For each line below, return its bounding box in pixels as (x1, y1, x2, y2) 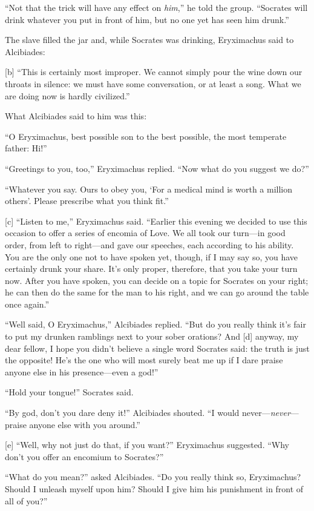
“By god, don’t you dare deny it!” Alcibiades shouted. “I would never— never (5, 406, 290, 419)
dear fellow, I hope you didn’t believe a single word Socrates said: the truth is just (5, 341, 310, 354)
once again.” (5, 297, 50, 310)
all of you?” (5, 494, 48, 507)
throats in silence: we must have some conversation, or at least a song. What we (5, 77, 301, 90)
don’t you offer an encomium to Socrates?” (5, 450, 164, 463)
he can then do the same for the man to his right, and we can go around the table (5, 286, 309, 298)
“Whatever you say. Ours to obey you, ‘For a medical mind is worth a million (5, 182, 293, 195)
